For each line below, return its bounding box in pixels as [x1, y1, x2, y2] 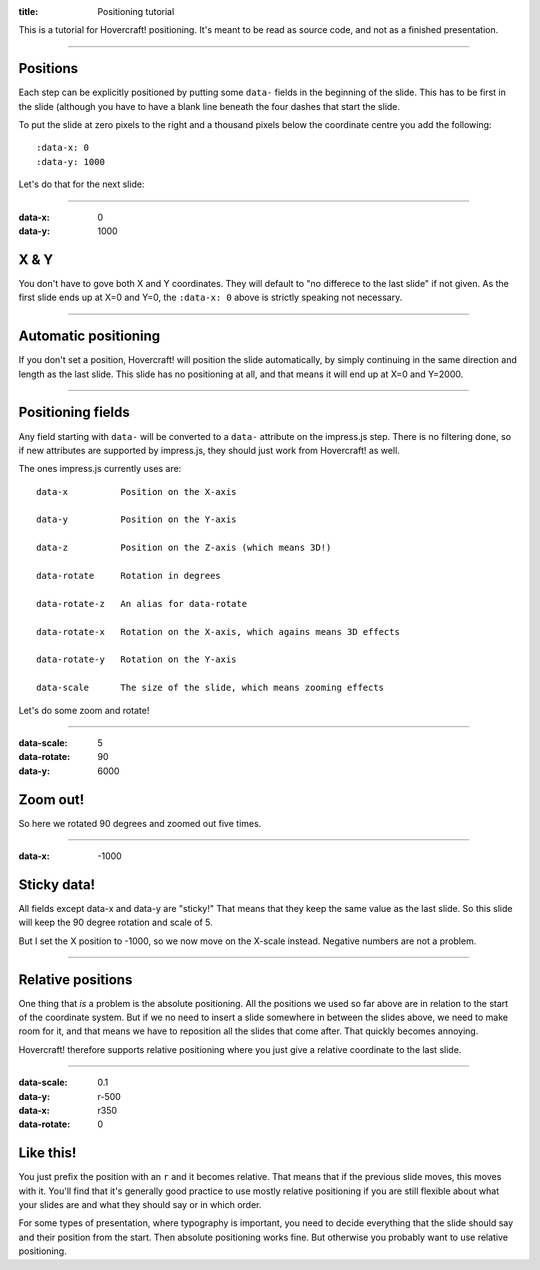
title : [18, 6, 39, 17]
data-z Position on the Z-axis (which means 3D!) [36, 542, 332, 554]
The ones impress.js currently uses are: [18, 463, 182, 475]
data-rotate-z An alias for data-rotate [36, 598, 248, 609]
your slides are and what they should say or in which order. [18, 1199, 262, 1211]
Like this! [18, 1145, 77, 1162]
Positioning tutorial [97, 6, 175, 17]
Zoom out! [18, 791, 85, 808]
